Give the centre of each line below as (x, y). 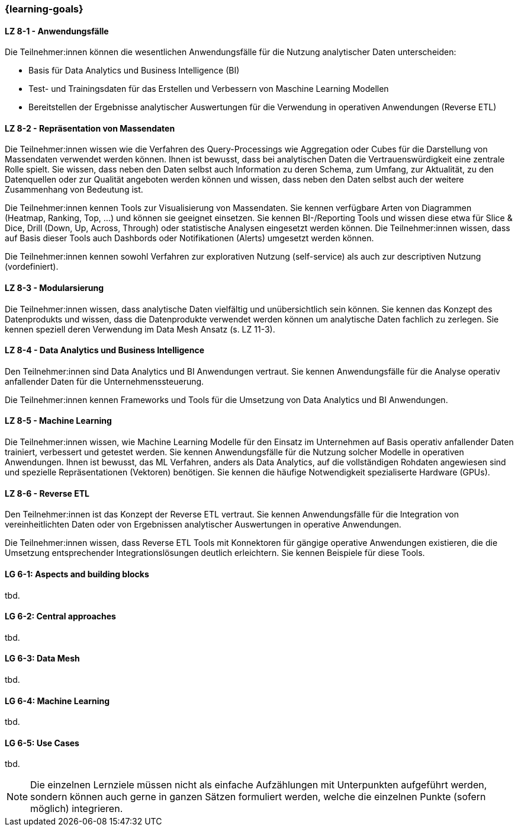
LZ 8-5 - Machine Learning (58, 421)
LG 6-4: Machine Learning (57, 701)
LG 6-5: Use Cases (42, 743)
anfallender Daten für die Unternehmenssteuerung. (104, 381)
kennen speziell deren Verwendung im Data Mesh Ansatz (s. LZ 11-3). (140, 329)
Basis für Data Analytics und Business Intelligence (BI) (134, 71)
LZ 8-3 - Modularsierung (54, 288)
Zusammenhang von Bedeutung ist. (74, 190)
